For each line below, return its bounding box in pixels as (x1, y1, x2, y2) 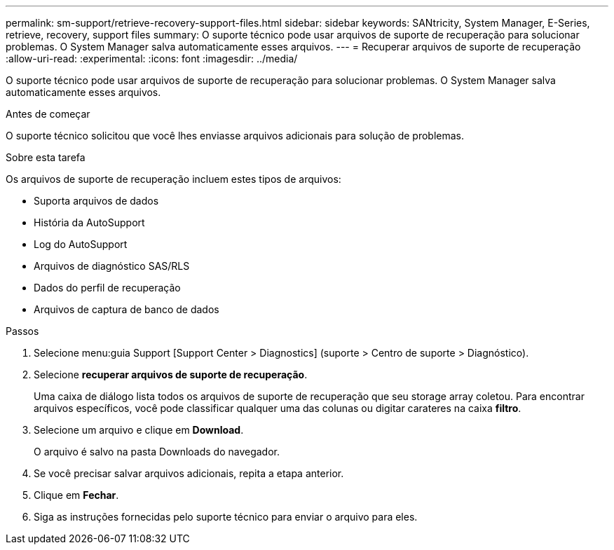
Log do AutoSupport (34, 238, 128, 250)
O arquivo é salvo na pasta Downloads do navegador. (34, 446, 280, 458)
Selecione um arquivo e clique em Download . (34, 424, 244, 436)
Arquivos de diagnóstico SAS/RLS (34, 260, 190, 272)
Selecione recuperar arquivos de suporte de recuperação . (34, 369, 308, 380)
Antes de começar (6, 108, 90, 120)
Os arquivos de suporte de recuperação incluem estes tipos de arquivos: (6, 173, 341, 185)
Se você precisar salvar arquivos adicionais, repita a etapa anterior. (34, 467, 344, 479)
